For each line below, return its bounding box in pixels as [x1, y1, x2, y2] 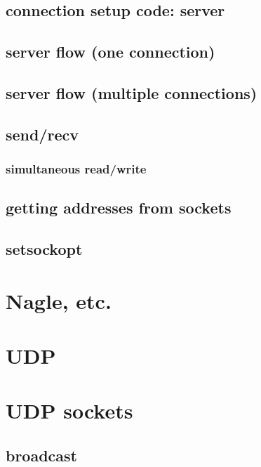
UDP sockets [6, 396, 133, 425]
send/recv [6, 123, 79, 145]
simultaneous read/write [6, 160, 147, 178]
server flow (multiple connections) [6, 81, 257, 103]
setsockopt [6, 238, 83, 260]
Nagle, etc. [6, 286, 112, 315]
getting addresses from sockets [6, 197, 232, 218]
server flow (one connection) [6, 41, 215, 63]
